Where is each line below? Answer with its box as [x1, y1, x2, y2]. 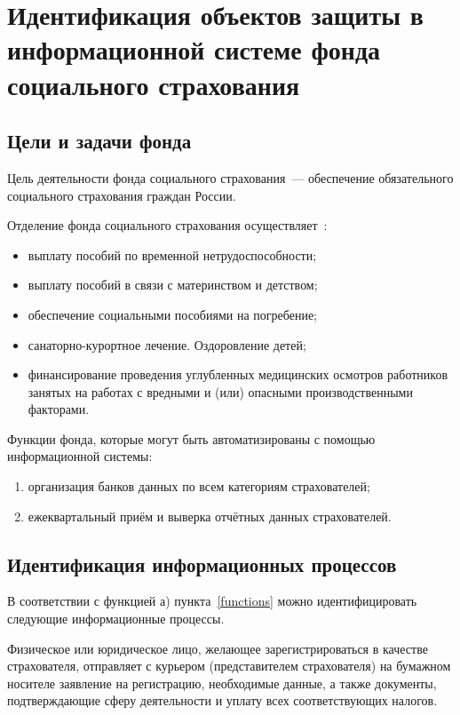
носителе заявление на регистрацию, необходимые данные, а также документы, [7, 673, 437, 692]
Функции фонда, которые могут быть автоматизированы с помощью [7, 429, 376, 448]
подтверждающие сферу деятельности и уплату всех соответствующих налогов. [7, 691, 438, 710]
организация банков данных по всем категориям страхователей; [28, 477, 370, 496]
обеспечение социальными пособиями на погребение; [28, 305, 317, 323]
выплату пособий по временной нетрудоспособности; [28, 245, 317, 264]
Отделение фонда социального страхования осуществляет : [7, 216, 328, 234]
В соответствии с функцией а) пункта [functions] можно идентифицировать [7, 592, 417, 610]
